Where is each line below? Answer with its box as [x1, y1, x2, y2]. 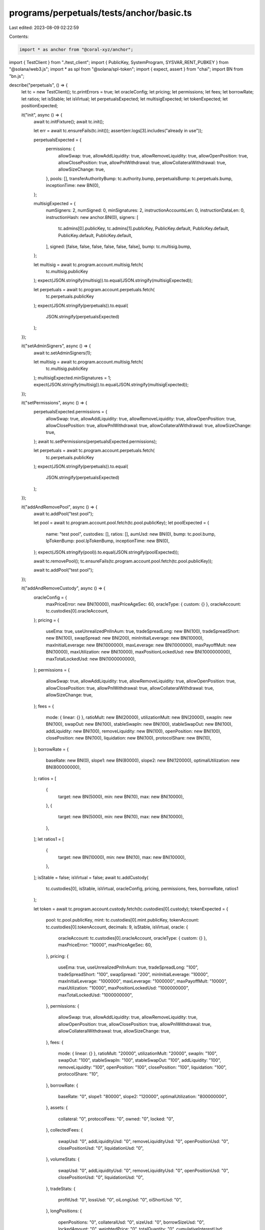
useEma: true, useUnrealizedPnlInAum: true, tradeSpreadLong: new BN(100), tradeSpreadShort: [46, 628, 240, 634]
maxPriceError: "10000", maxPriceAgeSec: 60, [58, 942, 152, 948]
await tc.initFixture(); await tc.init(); [33, 119, 104, 125]
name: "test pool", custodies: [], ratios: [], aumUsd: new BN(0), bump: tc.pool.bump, [46, 531, 216, 537]
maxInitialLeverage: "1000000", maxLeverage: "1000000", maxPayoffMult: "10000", [58, 978, 228, 984]
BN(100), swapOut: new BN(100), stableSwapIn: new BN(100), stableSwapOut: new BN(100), [46, 721, 233, 727]
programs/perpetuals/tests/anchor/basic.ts [9, 7, 192, 18]
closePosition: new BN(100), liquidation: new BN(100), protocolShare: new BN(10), [46, 735, 212, 741]
